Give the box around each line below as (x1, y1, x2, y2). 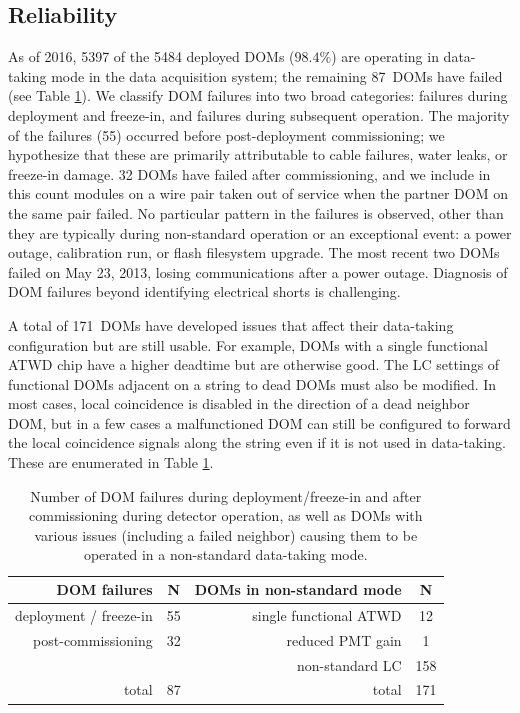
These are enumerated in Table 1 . (8, 452, 214, 473)
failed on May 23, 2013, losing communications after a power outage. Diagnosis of (8, 261, 508, 282)
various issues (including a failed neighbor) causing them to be (34, 524, 418, 545)
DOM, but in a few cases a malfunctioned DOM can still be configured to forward (8, 412, 511, 433)
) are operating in (331, 46, 439, 67)
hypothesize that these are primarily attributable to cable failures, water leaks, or (8, 144, 508, 165)
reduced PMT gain (286, 629, 402, 650)
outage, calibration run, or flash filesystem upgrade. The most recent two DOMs (8, 242, 500, 263)
